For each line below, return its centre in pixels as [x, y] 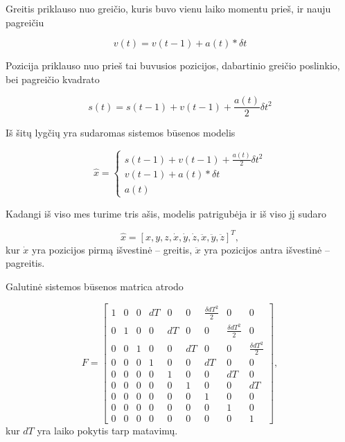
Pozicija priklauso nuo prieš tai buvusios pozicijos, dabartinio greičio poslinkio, [173, 65]
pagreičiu [25, 22]
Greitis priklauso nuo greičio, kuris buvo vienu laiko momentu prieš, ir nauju [168, 8]
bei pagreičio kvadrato [53, 79]
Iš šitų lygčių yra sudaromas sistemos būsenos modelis [121, 133]
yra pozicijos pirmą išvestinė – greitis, [112, 249]
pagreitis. [25, 263]
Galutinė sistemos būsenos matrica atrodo [95, 286]
